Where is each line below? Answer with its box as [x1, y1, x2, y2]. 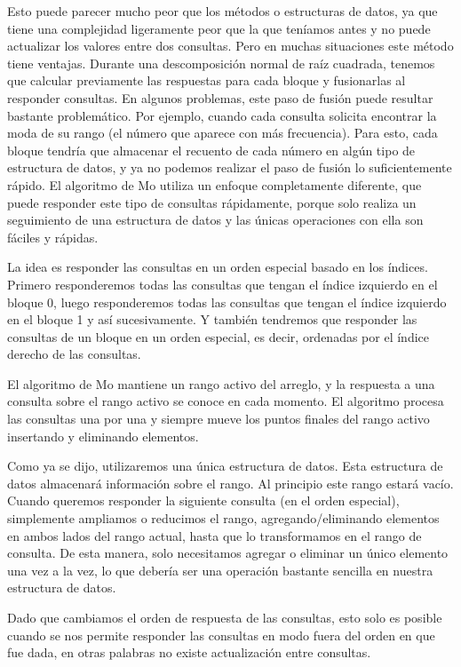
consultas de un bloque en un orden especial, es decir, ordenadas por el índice [7, 327, 429, 345]
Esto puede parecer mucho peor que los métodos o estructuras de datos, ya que [7, 2, 438, 20]
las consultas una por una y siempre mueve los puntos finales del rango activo [7, 409, 430, 428]
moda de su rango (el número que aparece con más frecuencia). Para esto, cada [7, 123, 438, 142]
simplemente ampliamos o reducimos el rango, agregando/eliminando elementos [7, 509, 440, 528]
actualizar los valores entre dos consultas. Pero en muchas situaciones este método [7, 36, 454, 55]
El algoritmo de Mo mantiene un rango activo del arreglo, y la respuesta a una [7, 374, 435, 393]
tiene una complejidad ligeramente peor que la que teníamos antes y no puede [7, 19, 431, 37]
